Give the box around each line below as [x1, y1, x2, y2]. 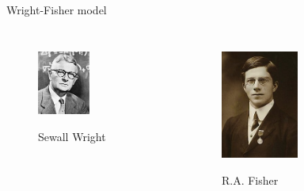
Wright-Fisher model [6, 2, 107, 17]
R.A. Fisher [221, 171, 279, 188]
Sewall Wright [38, 128, 106, 145]
